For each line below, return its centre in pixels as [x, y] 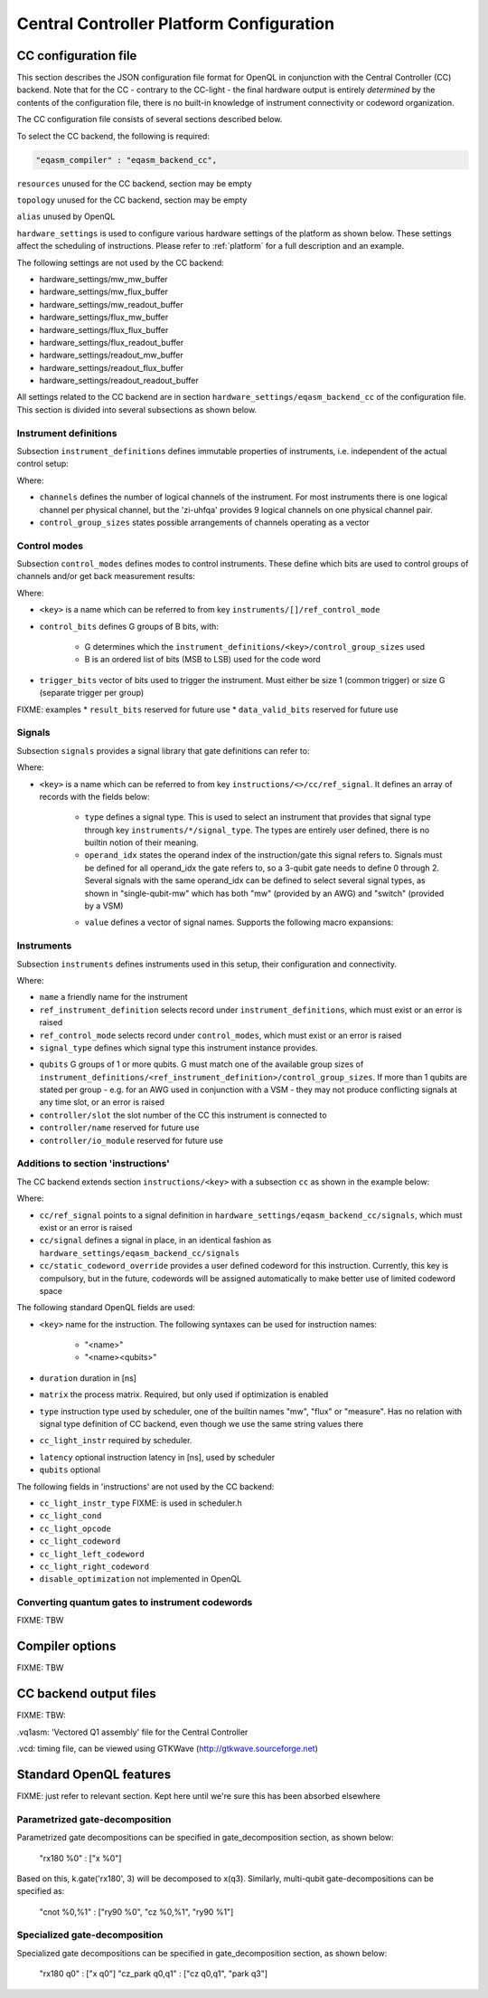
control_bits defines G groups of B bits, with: [129, 626]
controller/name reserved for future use [119, 1127]
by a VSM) [104, 906]
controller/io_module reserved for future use [131, 1140]
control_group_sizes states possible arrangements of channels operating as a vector [205, 522]
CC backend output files [87, 1694]
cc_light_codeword [80, 1541]
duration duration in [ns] [88, 1378]
